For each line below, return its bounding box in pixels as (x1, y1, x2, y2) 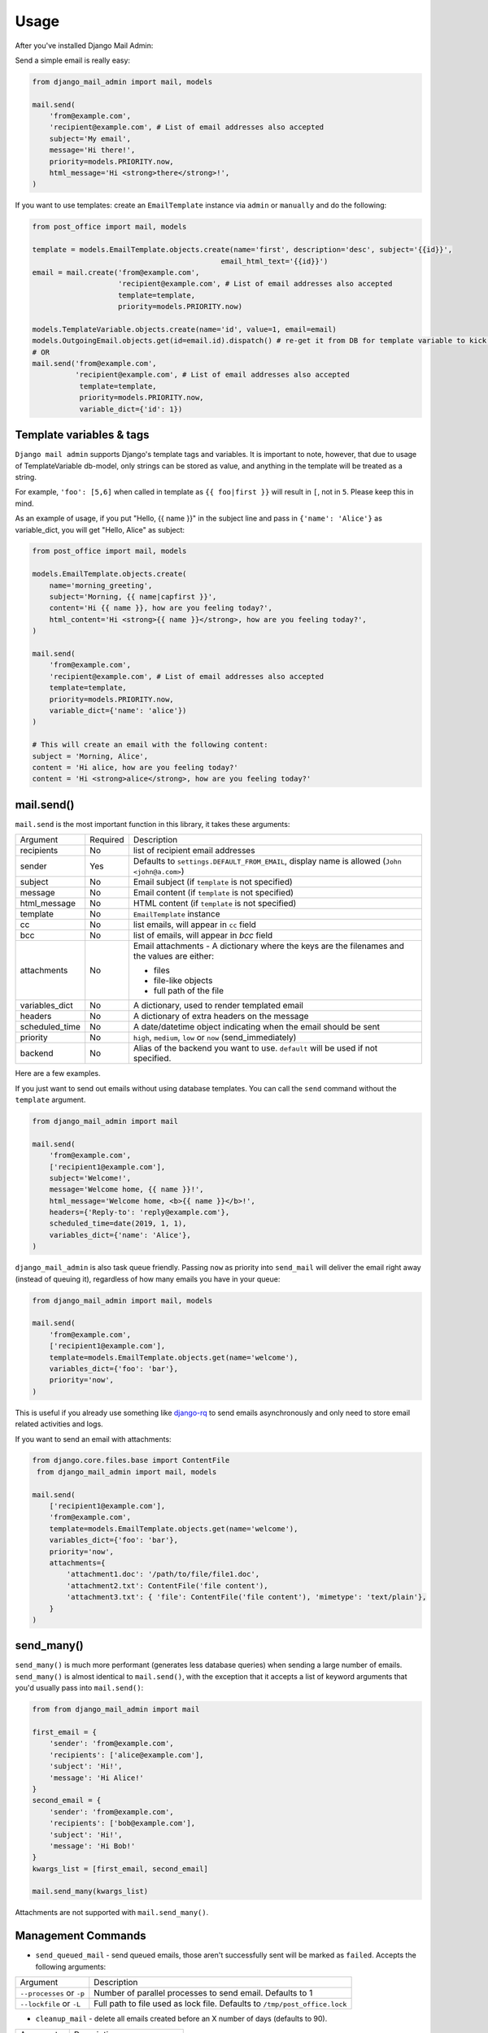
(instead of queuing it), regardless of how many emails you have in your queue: (15, 1273, 281, 1284)
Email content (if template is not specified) (133, 887, 294, 899)
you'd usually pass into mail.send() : (15, 1683, 144, 1693)
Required (89, 834, 124, 846)
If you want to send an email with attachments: (15, 1434, 172, 1443)
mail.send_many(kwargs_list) (32, 1887, 149, 1896)
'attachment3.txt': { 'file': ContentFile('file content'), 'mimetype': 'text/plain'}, (66, 1592, 427, 1602)
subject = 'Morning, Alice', (32, 751, 149, 760)
